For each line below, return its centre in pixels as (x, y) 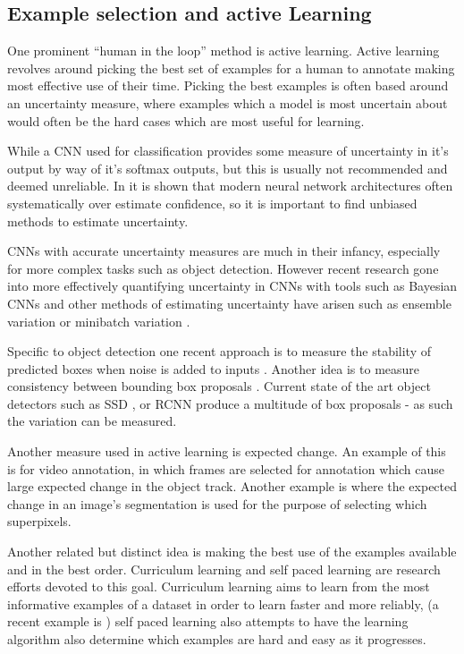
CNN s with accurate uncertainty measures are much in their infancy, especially (224, 251)
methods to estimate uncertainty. (98, 221)
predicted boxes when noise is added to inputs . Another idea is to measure (214, 368)
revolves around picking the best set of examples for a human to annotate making (231, 68)
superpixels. (39, 521)
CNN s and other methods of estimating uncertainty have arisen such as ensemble (229, 303)
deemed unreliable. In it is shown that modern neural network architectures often (230, 186)
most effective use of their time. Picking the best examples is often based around (228, 85)
